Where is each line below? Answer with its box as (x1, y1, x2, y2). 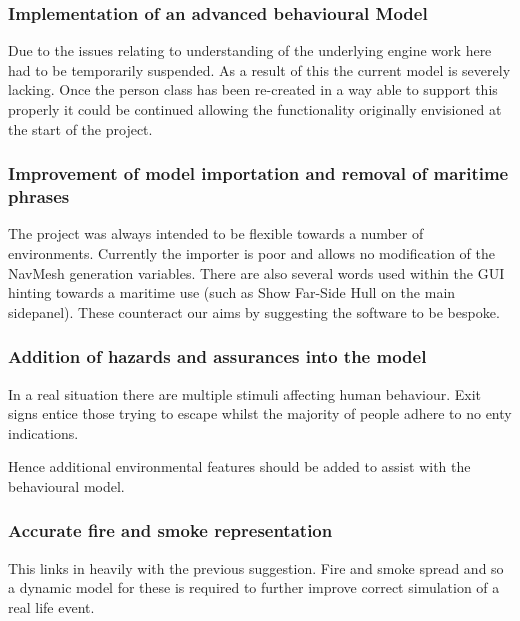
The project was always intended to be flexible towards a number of (8, 223, 424, 244)
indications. (8, 422, 79, 443)
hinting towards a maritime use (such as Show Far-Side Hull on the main (8, 282, 456, 303)
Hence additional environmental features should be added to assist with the (8, 456, 471, 477)
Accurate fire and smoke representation (8, 518, 333, 543)
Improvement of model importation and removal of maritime (8, 161, 509, 186)
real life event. (8, 596, 95, 617)
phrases (8, 184, 70, 209)
